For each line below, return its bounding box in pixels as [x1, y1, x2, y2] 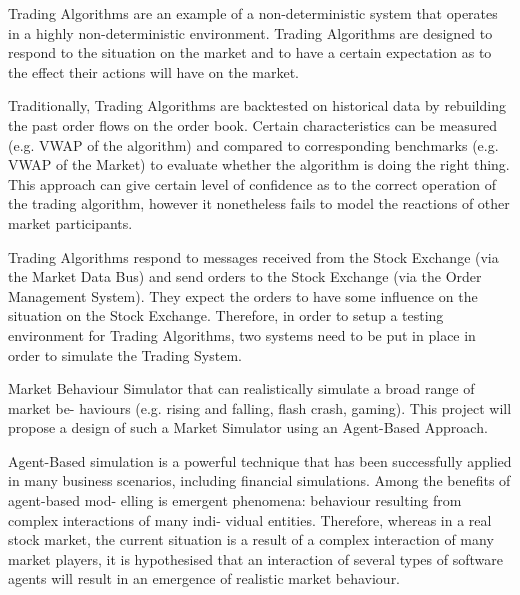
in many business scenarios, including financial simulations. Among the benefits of [8, 470, 511, 491]
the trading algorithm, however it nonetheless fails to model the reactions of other [8, 193, 510, 214]
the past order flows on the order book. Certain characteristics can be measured [8, 114, 498, 135]
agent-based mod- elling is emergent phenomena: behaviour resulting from [8, 490, 462, 511]
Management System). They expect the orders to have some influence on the [8, 285, 478, 306]
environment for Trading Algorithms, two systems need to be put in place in [8, 324, 476, 345]
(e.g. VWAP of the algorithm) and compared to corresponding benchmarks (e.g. [8, 134, 499, 155]
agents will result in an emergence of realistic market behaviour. [8, 568, 401, 589]
